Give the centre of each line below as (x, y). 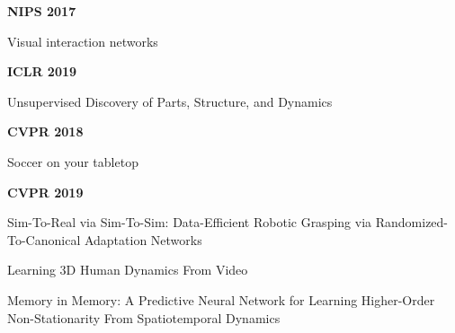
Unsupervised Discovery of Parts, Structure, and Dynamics (170, 101)
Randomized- (412, 222)
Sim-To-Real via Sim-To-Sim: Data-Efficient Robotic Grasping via (190, 222)
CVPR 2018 (45, 131)
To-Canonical (44, 239)
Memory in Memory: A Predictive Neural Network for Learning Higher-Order (221, 299)
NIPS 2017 (42, 11)
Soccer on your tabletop (73, 161)
